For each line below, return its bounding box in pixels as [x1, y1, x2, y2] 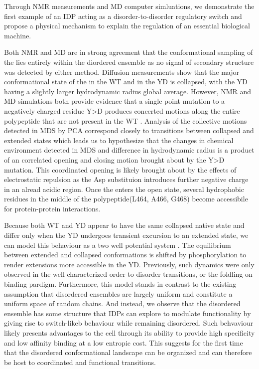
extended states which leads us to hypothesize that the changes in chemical [4, 135, 234, 145]
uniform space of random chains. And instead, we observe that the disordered [4, 298, 241, 309]
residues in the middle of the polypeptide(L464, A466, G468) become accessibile [4, 193, 248, 204]
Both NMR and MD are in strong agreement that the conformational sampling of [4, 47, 253, 57]
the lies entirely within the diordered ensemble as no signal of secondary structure [4, 56, 254, 67]
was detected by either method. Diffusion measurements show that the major [4, 66, 239, 77]
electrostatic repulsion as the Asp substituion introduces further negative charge [4, 174, 249, 184]
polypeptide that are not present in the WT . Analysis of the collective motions [4, 115, 247, 126]
